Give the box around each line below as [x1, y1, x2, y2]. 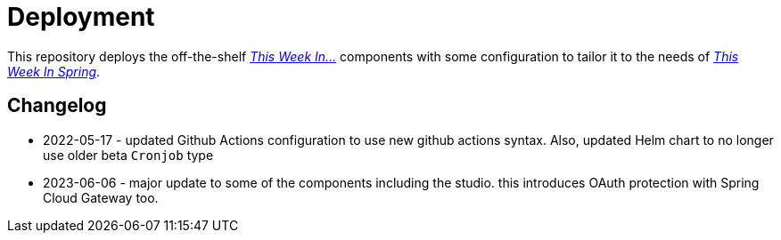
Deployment [7, 2, 155, 32]
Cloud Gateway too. [43, 189, 159, 205]
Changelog [7, 94, 107, 117]
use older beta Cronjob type [43, 147, 214, 163]
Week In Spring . [7, 63, 101, 79]
